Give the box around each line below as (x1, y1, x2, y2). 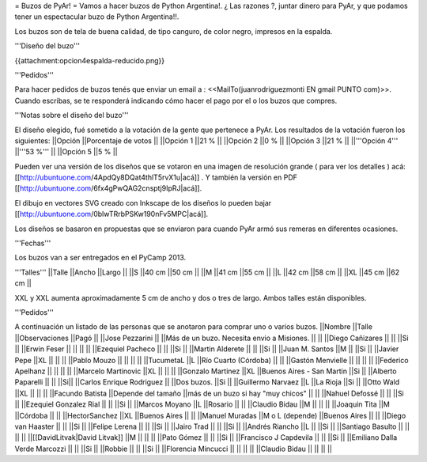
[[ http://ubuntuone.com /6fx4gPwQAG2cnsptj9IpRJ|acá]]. (14, 184, 202, 193)
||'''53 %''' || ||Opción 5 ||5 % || (14, 147, 118, 157)
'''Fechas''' (14, 238, 51, 248)
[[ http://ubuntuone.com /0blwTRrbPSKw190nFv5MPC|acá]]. (14, 210, 209, 219)
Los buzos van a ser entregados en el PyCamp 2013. (14, 253, 187, 263)
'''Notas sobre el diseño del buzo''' (14, 111, 129, 120)
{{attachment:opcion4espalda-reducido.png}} (14, 55, 165, 65)
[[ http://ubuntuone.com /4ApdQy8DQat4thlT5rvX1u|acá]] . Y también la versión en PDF (14, 172, 298, 182)
